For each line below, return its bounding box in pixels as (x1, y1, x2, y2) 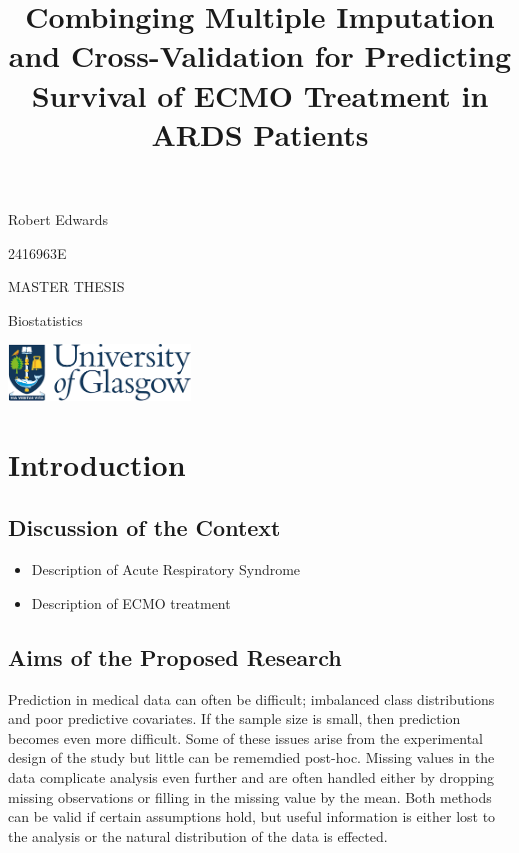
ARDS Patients (151, 113, 369, 154)
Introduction (8, 443, 186, 484)
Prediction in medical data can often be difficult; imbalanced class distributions (8, 688, 495, 709)
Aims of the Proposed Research (8, 641, 342, 672)
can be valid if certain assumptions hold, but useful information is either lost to (8, 806, 496, 827)
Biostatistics (8, 309, 83, 330)
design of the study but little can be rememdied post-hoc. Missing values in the (8, 747, 495, 768)
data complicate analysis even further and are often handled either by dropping (8, 766, 495, 787)
